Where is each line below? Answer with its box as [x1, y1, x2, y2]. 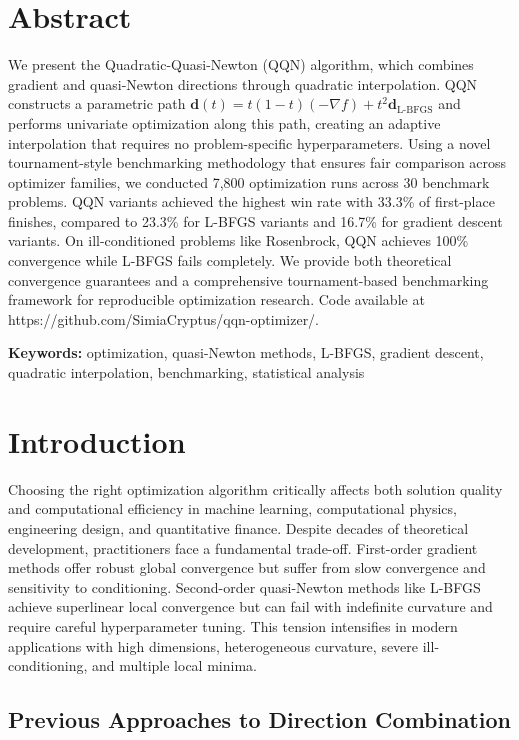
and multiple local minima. [92, 655, 257, 676]
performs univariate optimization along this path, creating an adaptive [8, 112, 441, 133]
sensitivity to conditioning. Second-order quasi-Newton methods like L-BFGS [8, 576, 481, 597]
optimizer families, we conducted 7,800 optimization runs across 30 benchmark [8, 171, 490, 192]
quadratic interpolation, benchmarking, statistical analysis [8, 362, 365, 383]
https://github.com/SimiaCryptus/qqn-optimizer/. [8, 308, 320, 329]
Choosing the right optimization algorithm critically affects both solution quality [8, 478, 503, 499]
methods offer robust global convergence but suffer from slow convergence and [8, 557, 486, 578]
